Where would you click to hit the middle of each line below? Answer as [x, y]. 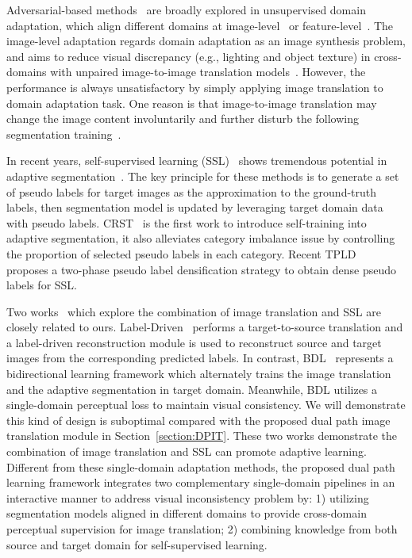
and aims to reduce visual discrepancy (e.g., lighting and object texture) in [189, 56]
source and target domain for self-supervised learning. [137, 544]
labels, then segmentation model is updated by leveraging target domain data [195, 207]
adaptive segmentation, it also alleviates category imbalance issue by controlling [201, 238]
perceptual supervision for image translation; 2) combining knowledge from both [202, 529]
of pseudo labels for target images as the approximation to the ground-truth [192, 191]
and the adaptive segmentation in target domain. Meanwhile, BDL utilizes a [192, 389]
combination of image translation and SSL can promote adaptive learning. [187, 451]
